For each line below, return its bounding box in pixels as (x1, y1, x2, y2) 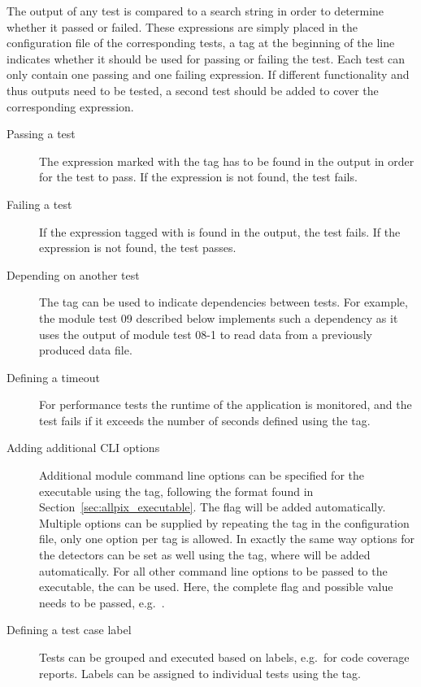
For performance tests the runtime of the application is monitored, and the (39, 396, 412, 413)
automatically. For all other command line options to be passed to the (39, 562, 388, 579)
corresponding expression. (7, 98, 134, 115)
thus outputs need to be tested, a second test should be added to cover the (7, 81, 379, 98)
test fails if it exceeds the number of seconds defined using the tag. (39, 411, 371, 428)
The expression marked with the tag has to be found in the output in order (39, 152, 414, 169)
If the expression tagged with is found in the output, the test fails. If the (39, 223, 401, 240)
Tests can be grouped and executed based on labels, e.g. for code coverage (39, 649, 410, 665)
